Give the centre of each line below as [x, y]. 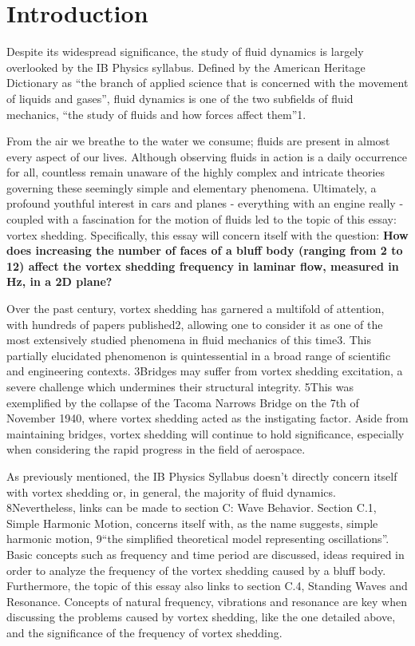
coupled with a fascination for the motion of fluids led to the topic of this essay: [202, 219]
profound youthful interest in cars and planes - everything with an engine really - [205, 203]
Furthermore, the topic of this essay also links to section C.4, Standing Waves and [207, 586]
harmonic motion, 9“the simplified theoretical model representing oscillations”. [198, 539]
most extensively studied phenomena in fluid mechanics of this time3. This [189, 340]
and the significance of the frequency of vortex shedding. [144, 632]
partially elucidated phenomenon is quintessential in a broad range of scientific [199, 355]
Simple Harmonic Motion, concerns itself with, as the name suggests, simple [192, 523]
